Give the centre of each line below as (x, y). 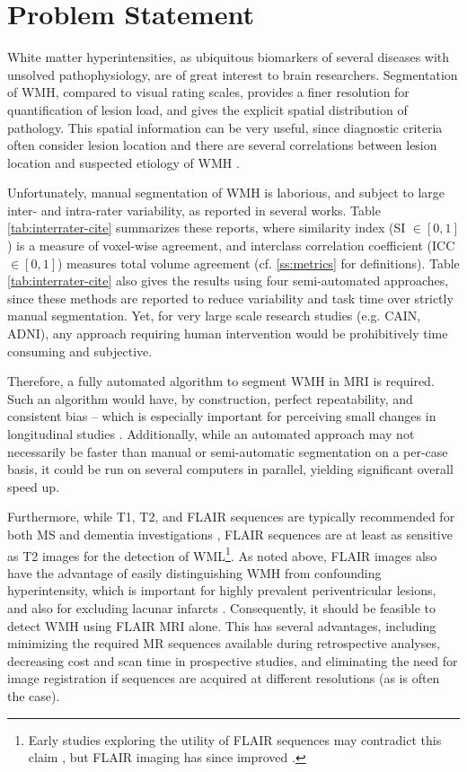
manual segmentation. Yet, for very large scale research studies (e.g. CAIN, (214, 316)
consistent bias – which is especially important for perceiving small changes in (222, 416)
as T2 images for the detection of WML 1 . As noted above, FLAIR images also (222, 554)
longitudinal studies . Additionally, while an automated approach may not (211, 434)
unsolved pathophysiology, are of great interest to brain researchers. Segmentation (233, 74)
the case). (34, 695)
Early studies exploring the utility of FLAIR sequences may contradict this (235, 739)
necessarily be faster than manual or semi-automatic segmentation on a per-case (228, 451)
